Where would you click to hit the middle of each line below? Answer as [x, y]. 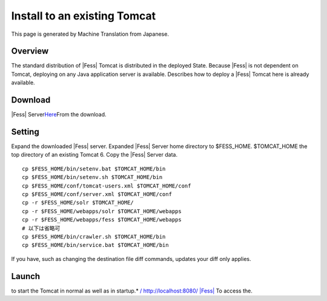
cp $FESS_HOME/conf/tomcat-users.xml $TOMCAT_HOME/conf [107, 186]
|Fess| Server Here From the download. [59, 115]
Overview [30, 51]
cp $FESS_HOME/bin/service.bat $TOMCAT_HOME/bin [95, 245]
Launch [26, 276]
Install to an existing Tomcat [84, 16]
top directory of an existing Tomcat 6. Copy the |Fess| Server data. [94, 155]
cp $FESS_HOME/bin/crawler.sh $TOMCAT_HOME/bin [94, 236]
